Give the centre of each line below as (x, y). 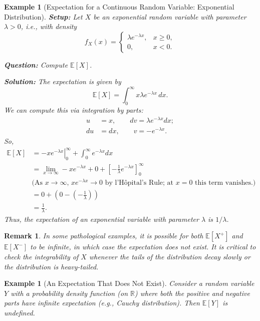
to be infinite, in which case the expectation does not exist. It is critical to (143, 247)
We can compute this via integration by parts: (74, 110)
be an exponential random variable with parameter (170, 16)
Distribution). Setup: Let (43, 16)
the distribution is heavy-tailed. (51, 266)
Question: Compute (36, 64)
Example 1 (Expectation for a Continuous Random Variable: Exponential (119, 7)
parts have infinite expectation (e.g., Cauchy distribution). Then (102, 303)
